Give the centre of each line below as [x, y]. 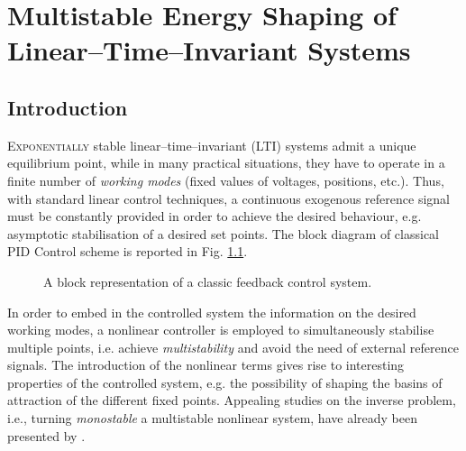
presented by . [46, 435]
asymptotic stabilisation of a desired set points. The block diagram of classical [224, 233]
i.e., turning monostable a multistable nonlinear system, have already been [212, 418]
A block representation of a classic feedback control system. [208, 281]
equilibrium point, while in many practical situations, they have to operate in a [226, 163]
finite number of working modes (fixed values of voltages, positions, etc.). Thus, [226, 180]
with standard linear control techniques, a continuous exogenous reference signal [228, 198]
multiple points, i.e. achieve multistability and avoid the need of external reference [233, 347]
